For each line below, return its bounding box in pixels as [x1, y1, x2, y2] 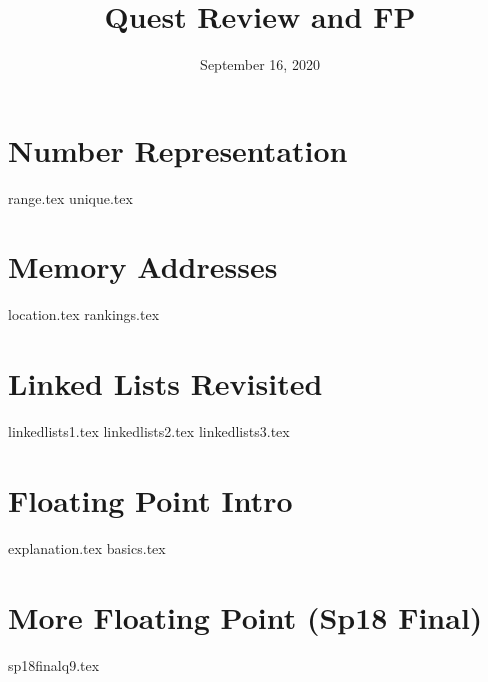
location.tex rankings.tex [8, 304, 160, 325]
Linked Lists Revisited [8, 363, 323, 404]
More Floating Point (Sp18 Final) [8, 596, 483, 637]
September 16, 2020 [200, 54, 320, 75]
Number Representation [8, 129, 348, 170]
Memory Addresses [8, 246, 278, 287]
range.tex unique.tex [8, 187, 133, 208]
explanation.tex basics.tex [8, 537, 166, 558]
